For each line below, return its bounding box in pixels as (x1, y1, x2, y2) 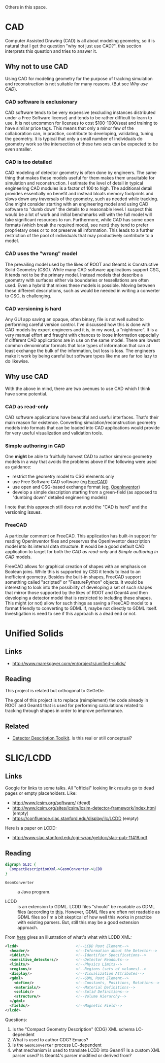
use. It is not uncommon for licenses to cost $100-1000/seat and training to (5, 120, 158, 126)
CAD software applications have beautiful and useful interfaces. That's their (5, 414, 159, 421)
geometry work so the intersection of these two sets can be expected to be (5, 141, 158, 147)
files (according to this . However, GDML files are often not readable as (17, 909, 160, 915)
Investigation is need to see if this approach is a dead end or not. (5, 610, 137, 616)
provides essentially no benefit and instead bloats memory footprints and (5, 191, 154, 197)
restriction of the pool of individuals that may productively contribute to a (5, 233, 154, 239)
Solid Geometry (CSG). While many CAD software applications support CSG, (5, 266, 160, 273)
